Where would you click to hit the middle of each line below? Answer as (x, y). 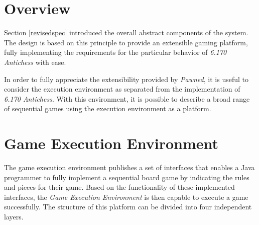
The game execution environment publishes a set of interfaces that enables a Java (129, 167)
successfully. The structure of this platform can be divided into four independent (128, 207)
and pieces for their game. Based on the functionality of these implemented (119, 187)
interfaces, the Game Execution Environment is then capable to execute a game (126, 197)
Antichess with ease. (35, 62)
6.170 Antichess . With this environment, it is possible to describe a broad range (127, 98)
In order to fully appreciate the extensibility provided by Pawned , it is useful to (126, 79)
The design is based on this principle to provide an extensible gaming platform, (126, 42)
